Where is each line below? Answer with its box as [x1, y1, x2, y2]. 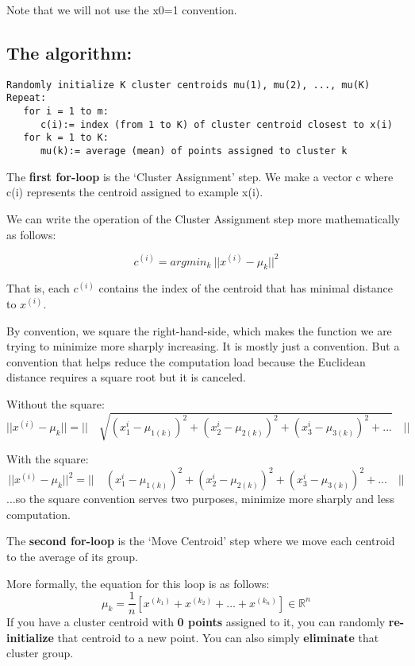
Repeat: [6, 92, 47, 104]
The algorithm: [6, 40, 133, 64]
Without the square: [6, 395, 105, 412]
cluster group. [6, 645, 74, 661]
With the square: [6, 451, 89, 467]
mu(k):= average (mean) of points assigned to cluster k [40, 145, 348, 157]
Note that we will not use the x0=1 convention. [6, 2, 237, 17]
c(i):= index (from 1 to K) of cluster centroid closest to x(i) [40, 118, 393, 130]
